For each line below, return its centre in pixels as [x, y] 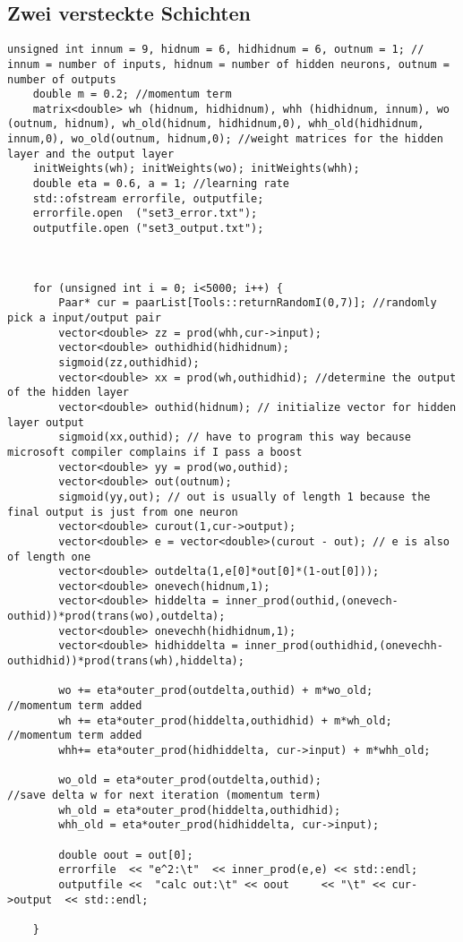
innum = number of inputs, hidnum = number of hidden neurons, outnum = [228, 64]
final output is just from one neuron [123, 512]
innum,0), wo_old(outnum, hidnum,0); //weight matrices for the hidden [225, 139]
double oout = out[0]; [126, 855]
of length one [49, 557]
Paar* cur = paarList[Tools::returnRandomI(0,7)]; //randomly [248, 303]
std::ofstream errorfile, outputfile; [148, 198]
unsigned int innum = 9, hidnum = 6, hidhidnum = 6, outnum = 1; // [216, 50]
